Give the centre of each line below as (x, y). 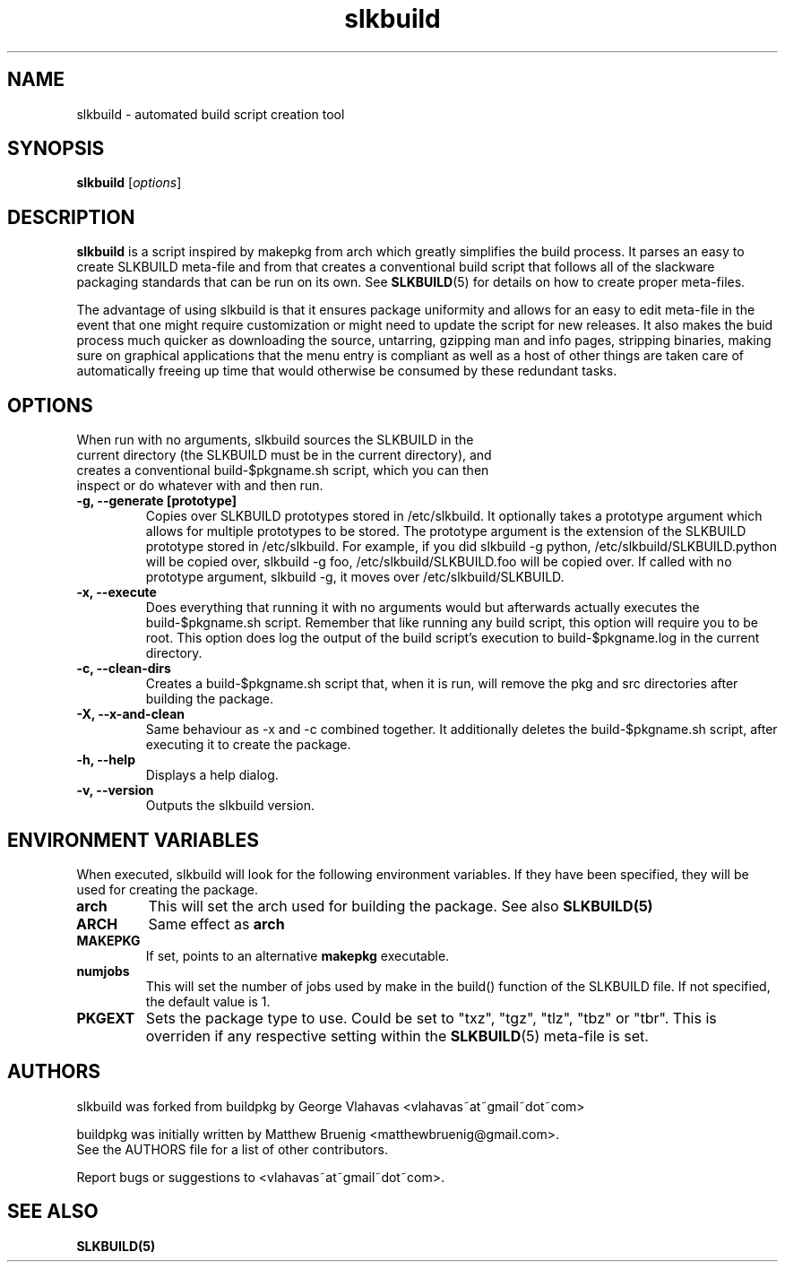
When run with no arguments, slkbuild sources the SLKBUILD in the (275, 440)
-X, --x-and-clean (130, 714)
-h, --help (106, 760)
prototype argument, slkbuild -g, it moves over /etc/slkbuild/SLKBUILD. (355, 577)
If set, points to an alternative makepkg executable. (298, 955)
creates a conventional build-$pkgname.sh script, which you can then (283, 470)
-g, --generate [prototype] (156, 501)
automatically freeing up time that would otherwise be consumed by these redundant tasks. (347, 371)
